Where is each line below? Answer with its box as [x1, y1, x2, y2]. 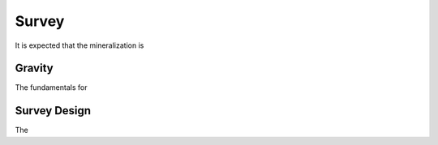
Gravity [15, 62, 54, 75]
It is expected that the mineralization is [15, 41, 144, 50]
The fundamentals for [15, 83, 88, 92]
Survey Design [15, 104, 92, 117]
